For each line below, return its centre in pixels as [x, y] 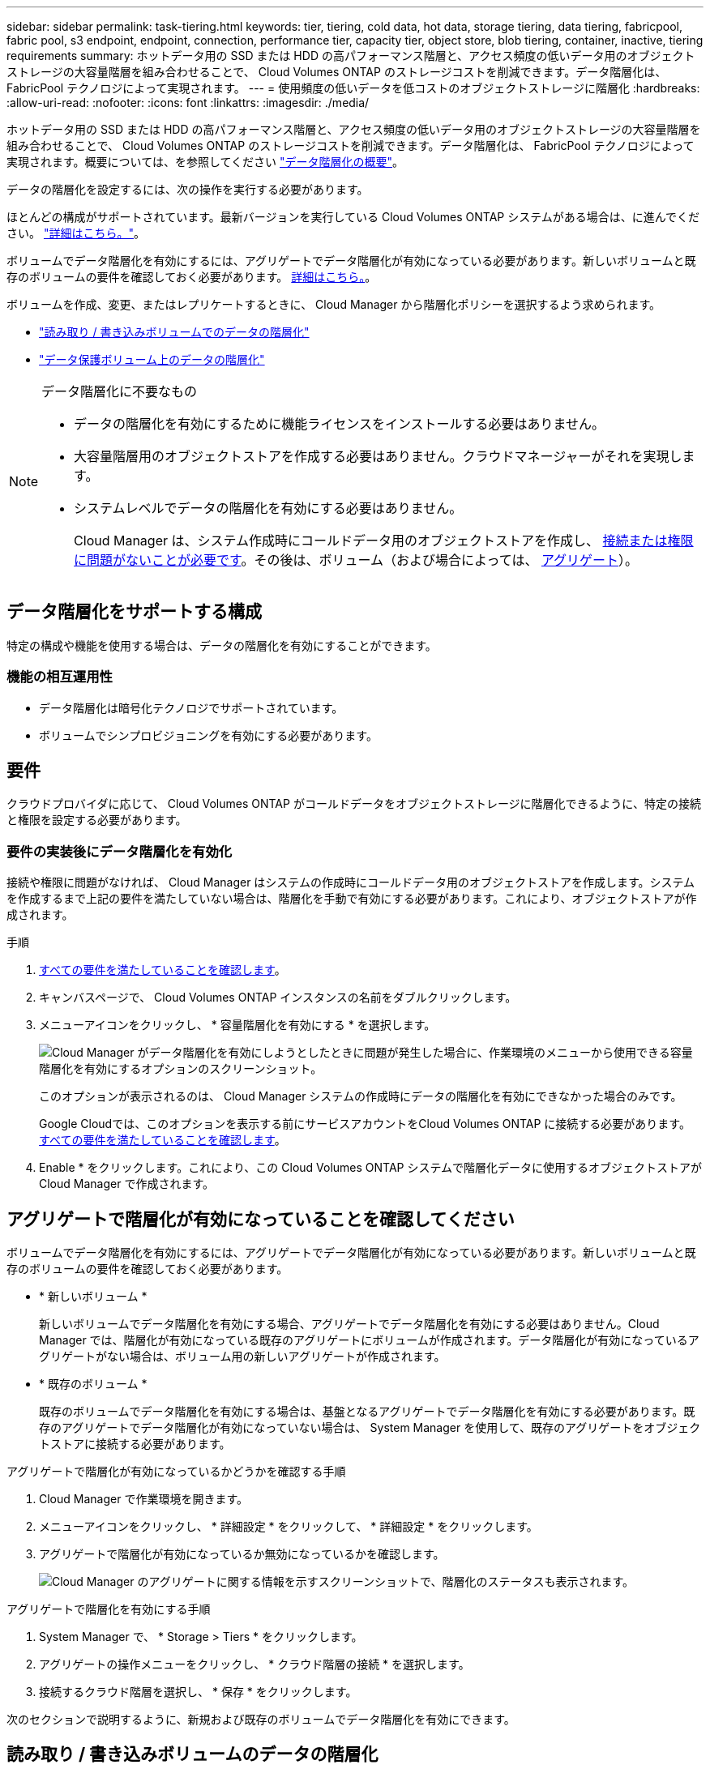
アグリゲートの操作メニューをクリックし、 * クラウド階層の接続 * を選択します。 [254, 1664]
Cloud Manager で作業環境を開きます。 [143, 1499]
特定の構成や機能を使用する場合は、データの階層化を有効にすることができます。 [222, 645]
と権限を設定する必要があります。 [97, 820]
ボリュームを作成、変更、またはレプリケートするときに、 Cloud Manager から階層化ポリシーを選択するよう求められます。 [334, 304]
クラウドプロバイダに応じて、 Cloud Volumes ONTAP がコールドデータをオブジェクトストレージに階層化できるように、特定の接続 [354, 804]
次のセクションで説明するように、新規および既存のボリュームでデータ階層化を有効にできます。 [261, 1720]
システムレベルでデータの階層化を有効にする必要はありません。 [268, 508]
